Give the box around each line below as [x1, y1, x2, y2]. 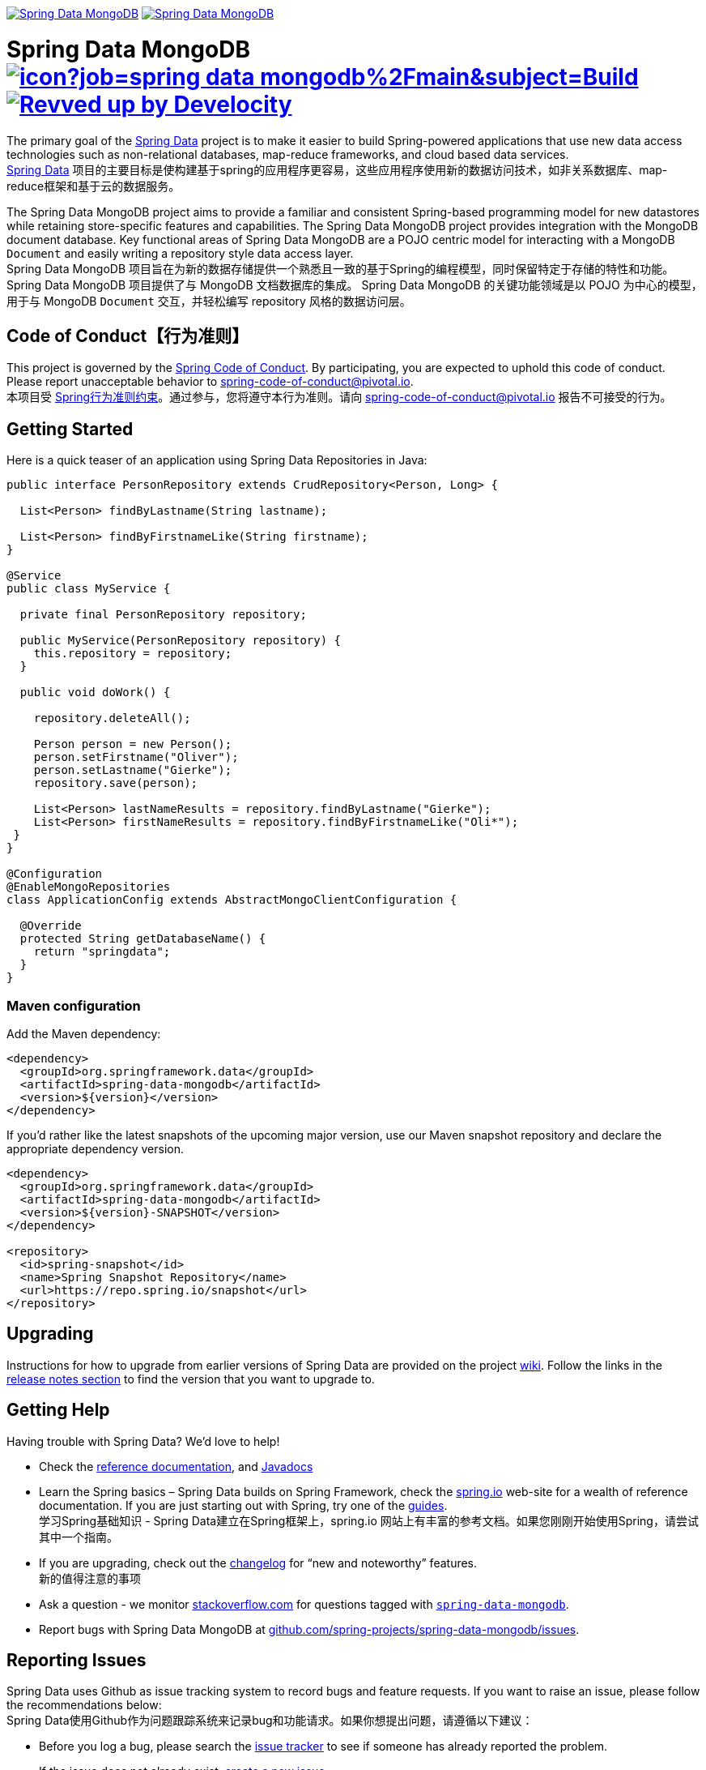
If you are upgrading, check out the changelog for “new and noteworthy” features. [39, 1555, 478, 1570]
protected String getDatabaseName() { [19, 932, 266, 946]
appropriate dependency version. [6, 1141, 184, 1156]
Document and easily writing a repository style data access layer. [6, 246, 354, 260]
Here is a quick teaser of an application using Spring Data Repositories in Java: [6, 453, 427, 468]
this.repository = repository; [33, 647, 232, 661]
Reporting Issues [6, 1650, 147, 1671]
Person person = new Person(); [33, 737, 232, 751]
